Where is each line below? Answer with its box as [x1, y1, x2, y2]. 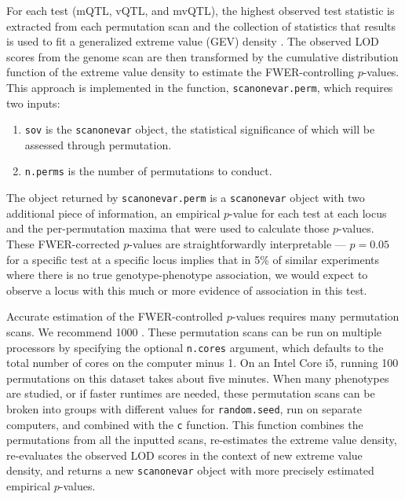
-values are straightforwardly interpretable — [129, 235, 346, 251]
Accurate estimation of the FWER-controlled [6, 308, 224, 325]
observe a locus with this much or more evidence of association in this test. [6, 281, 367, 298]
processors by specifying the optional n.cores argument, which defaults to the [6, 339, 384, 355]
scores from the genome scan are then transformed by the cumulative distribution [6, 48, 399, 64]
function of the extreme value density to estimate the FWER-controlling [6, 64, 354, 80]
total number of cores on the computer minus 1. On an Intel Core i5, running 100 [6, 354, 399, 371]
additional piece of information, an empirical [6, 204, 221, 221]
